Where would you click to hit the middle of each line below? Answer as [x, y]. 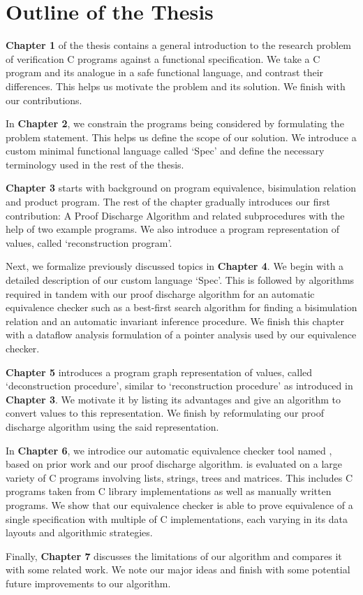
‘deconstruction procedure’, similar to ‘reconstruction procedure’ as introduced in [179, 386]
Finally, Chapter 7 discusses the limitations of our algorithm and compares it [174, 555]
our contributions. [44, 100]
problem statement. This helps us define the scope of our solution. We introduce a [181, 137]
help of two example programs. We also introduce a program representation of [173, 229]
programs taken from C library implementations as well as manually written [169, 491]
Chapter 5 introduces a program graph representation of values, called [159, 372]
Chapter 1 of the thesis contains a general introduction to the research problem [179, 45]
